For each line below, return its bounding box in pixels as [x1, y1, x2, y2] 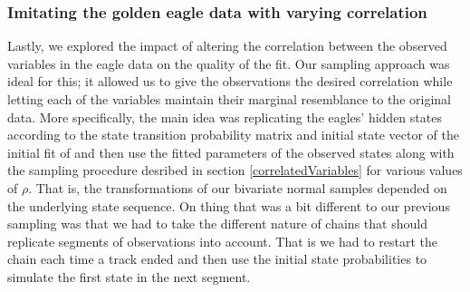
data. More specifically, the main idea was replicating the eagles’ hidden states [7, 107, 442, 126]
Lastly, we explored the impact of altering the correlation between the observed [7, 36, 447, 55]
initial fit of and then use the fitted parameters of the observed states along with [7, 142, 455, 161]
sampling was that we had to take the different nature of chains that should [7, 214, 427, 233]
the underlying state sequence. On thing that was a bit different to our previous [7, 196, 450, 215]
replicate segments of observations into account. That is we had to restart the [7, 231, 438, 250]
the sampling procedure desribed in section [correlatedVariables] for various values [7, 161, 463, 180]
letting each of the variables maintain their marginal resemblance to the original [7, 90, 451, 108]
